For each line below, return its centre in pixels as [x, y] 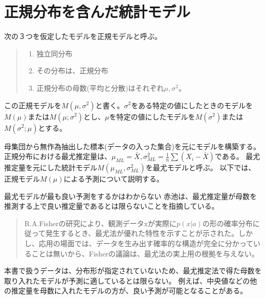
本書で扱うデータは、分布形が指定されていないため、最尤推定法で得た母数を [133, 271]
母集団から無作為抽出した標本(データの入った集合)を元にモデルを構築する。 [132, 146]
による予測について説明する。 [114, 179]
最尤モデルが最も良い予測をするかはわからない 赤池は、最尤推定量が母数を [131, 196]
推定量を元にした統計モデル [51, 167]
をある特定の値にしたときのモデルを [192, 105]
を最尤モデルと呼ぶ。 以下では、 [201, 167]
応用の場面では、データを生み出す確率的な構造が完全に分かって [146, 243]
